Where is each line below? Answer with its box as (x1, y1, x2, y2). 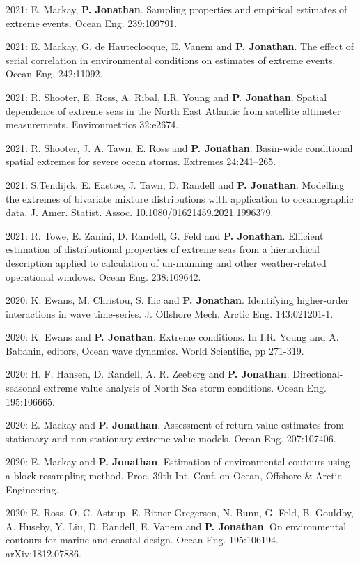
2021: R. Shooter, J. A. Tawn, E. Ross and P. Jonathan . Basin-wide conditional (6, 140, 353, 155)
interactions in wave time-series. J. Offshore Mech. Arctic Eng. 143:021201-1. (6, 306, 334, 321)
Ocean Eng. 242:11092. (6, 66, 103, 81)
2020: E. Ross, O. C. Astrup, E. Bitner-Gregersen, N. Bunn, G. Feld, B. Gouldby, (6, 505, 354, 520)
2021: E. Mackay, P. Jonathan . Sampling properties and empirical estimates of (6, 2, 347, 16)
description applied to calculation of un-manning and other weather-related (6, 255, 327, 270)
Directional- (292, 367, 343, 381)
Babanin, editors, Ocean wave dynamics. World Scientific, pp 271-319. (6, 343, 304, 357)
